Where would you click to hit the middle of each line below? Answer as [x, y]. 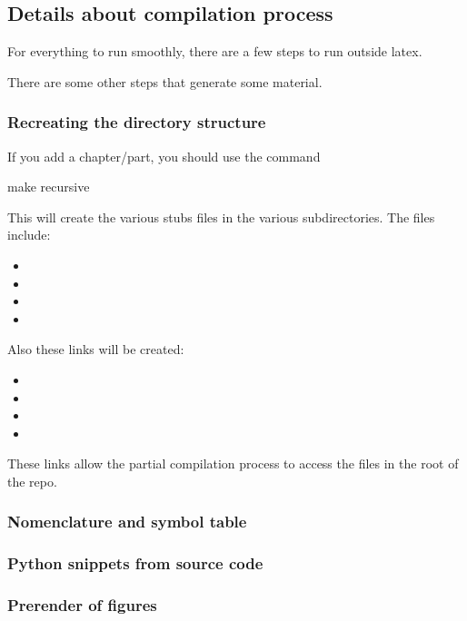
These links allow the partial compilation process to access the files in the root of [233, 463]
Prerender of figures [82, 605]
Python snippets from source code [135, 563]
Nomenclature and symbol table [127, 522]
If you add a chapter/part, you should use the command [164, 156]
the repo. [32, 481]
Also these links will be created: [96, 349]
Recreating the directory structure [137, 122]
